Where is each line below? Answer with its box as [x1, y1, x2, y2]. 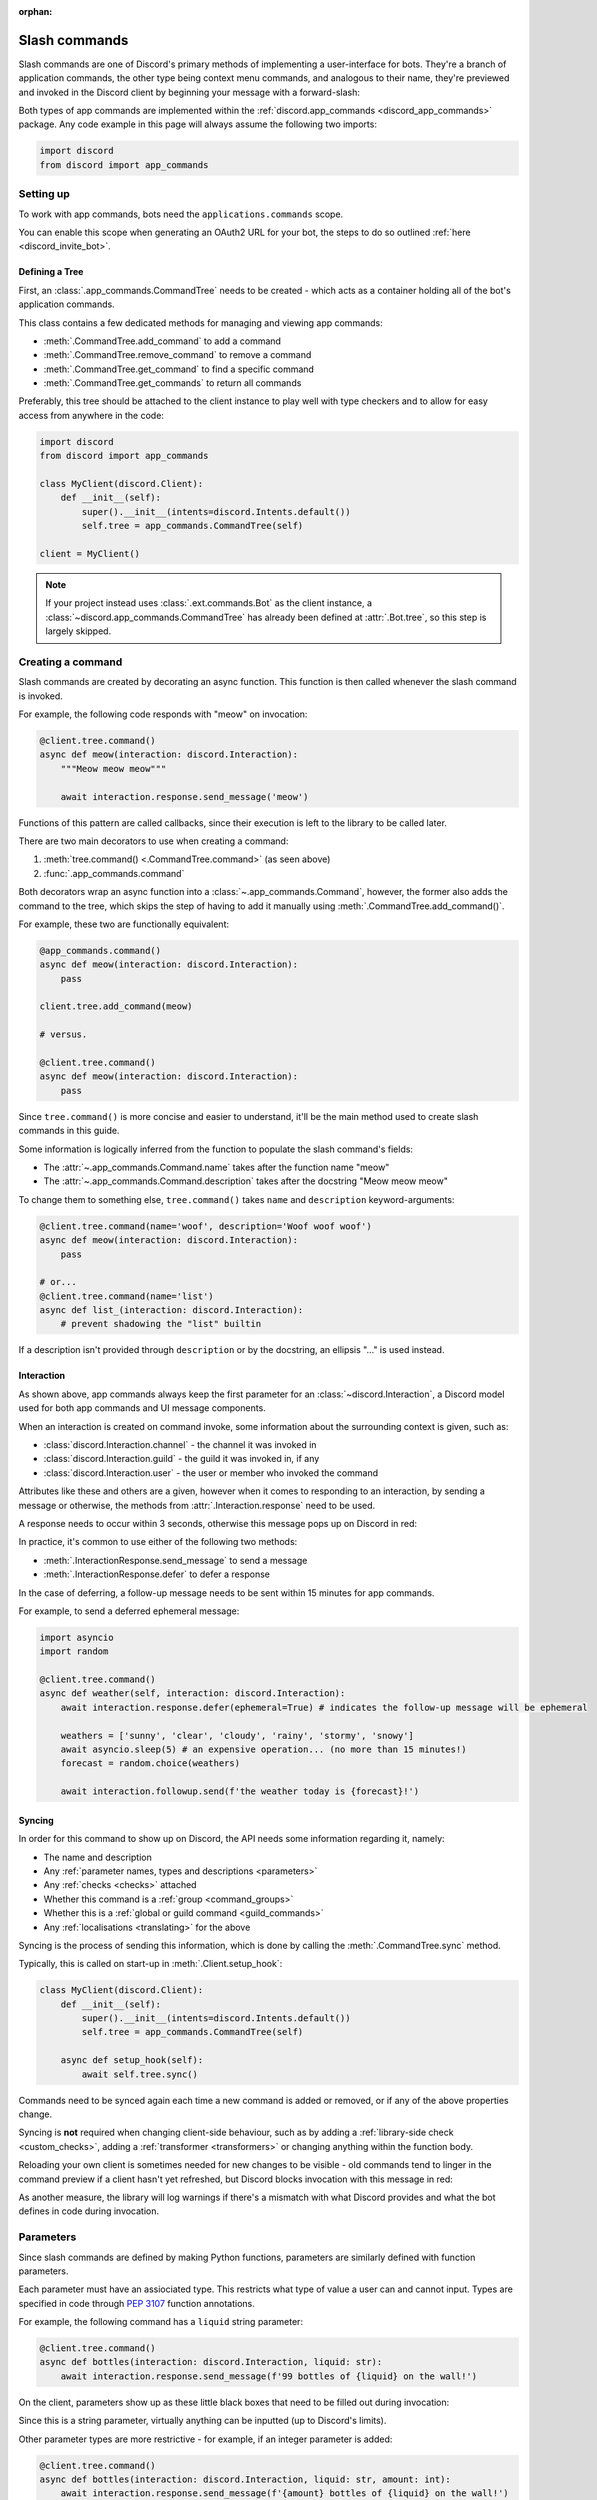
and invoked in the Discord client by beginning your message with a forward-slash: [18, 86, 360, 98]
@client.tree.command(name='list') [39, 1290, 214, 1302]
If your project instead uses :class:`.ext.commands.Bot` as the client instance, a [45, 597, 373, 609]
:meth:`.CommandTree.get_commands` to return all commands [43, 377, 302, 389]
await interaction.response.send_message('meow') [60, 791, 309, 802]
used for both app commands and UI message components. [18, 1402, 267, 1414]
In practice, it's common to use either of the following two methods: [18, 1536, 298, 1548]
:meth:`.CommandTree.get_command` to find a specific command [43, 363, 315, 375]
